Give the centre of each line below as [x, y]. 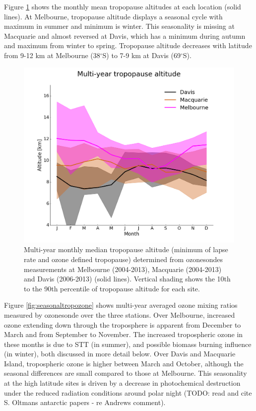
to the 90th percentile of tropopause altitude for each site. [112, 288]
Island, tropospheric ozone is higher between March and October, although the [124, 363]
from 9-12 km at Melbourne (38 [52, 55]
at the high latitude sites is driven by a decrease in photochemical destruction [122, 383]
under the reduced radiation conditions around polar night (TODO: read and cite [128, 392]
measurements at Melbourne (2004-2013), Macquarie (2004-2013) [123, 269]
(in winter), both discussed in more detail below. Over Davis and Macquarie [120, 354]
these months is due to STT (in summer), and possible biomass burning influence [128, 344]
